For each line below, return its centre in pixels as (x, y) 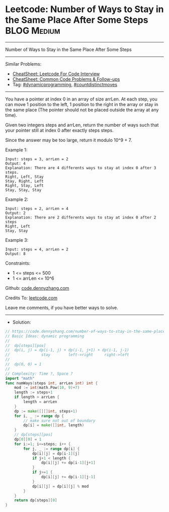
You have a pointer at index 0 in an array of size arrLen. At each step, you (81, 99)
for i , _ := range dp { (39, 416)
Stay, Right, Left (24, 181)
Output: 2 (16, 213)
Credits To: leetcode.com (31, 298)
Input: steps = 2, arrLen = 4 (37, 209)
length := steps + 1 (33, 392)
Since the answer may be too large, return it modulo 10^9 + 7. (69, 140)
